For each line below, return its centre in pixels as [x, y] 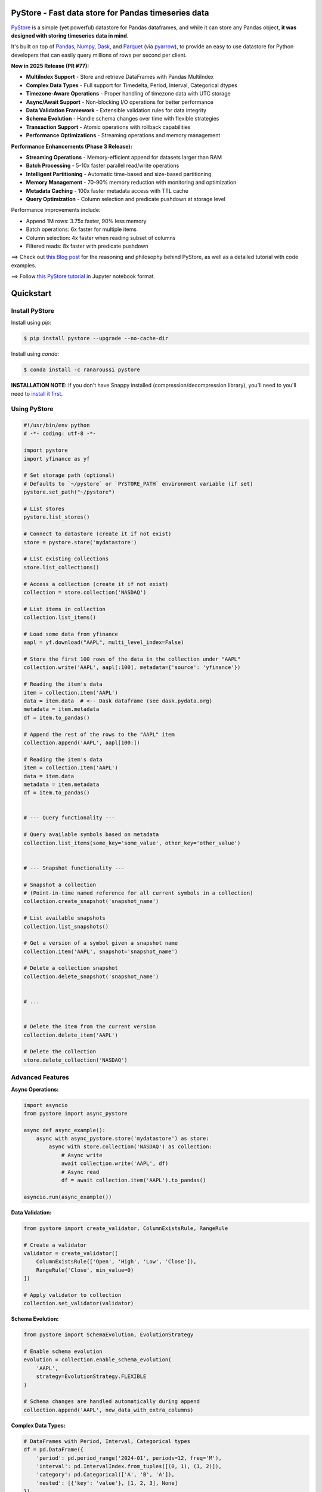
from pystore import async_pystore [75, 1113]
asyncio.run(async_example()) [68, 1197]
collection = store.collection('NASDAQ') [85, 592]
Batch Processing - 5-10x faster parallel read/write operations [103, 166]
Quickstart [31, 293]
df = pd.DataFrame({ [53, 1450]
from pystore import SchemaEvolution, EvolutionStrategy [109, 1335]
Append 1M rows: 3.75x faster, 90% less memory [86, 221]
